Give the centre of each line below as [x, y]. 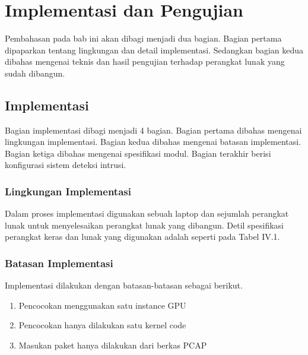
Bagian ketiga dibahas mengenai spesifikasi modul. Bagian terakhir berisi [138, 153]
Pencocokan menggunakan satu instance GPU [102, 305]
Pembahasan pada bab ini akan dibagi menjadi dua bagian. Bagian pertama [143, 38]
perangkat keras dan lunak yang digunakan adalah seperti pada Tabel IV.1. [142, 237]
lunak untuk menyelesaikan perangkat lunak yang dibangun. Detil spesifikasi [145, 225]
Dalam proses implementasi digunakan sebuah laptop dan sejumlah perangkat [147, 213]
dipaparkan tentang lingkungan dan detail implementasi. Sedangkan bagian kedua [154, 50]
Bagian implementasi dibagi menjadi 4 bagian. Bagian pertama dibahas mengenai [153, 130]
